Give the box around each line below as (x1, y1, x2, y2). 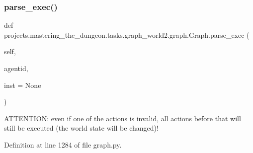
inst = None (4, 79, 41, 90)
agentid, (4, 63, 28, 73)
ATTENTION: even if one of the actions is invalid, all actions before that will (4, 113, 241, 123)
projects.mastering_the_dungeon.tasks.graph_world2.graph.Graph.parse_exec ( (4, 29, 250, 40)
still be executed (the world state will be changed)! (4, 123, 159, 133)
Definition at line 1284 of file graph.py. (4, 139, 122, 150)
